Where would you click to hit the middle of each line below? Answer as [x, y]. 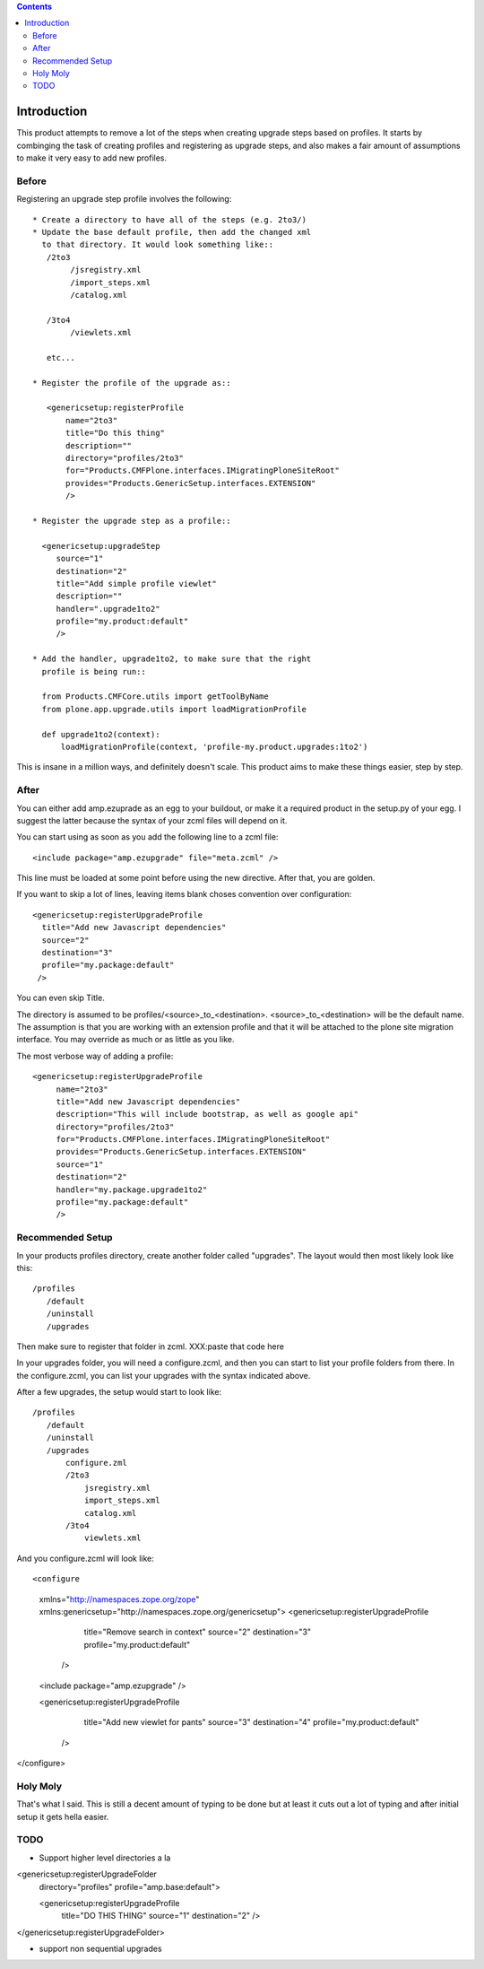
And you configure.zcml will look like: [85, 1558]
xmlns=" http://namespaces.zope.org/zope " [119, 1599]
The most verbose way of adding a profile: [95, 1056]
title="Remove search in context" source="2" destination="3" [198, 1632]
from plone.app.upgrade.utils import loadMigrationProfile [174, 709]
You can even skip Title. [60, 998]
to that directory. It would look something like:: [157, 245]
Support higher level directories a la [105, 1858]
